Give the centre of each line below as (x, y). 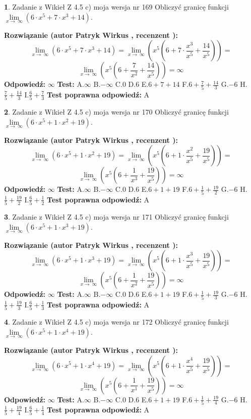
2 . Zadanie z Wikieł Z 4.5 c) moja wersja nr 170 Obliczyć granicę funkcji (116, 112)
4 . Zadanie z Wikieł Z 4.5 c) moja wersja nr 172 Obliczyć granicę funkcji (116, 322)
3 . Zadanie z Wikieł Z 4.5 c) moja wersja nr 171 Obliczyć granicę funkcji (116, 217)
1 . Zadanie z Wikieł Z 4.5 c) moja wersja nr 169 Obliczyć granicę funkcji (116, 7)
